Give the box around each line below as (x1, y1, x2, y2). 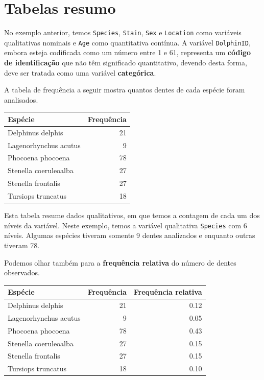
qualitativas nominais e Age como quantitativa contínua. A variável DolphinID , (4, 37, 251, 47)
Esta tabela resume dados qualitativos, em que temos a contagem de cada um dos (4, 210, 260, 221)
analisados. (4, 94, 38, 105)
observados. (4, 267, 40, 278)
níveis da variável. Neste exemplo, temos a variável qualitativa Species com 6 (4, 220, 247, 230)
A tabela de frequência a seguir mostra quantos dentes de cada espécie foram (4, 84, 245, 95)
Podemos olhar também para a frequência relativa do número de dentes (4, 257, 236, 268)
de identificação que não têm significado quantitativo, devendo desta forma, (4, 57, 247, 68)
